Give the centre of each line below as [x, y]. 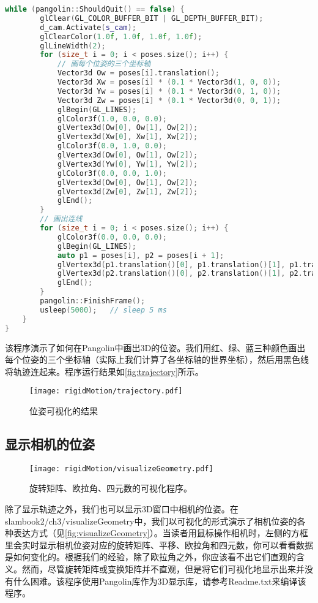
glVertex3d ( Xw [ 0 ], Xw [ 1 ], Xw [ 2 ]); [128, 137]
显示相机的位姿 [50, 443]
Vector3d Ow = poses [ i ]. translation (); [138, 73]
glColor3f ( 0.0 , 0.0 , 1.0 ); [112, 173]
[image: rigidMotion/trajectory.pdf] [106, 391]
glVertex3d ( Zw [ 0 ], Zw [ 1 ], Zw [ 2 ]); [128, 192]
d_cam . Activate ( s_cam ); [88, 27]
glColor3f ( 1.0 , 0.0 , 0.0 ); [112, 119]
